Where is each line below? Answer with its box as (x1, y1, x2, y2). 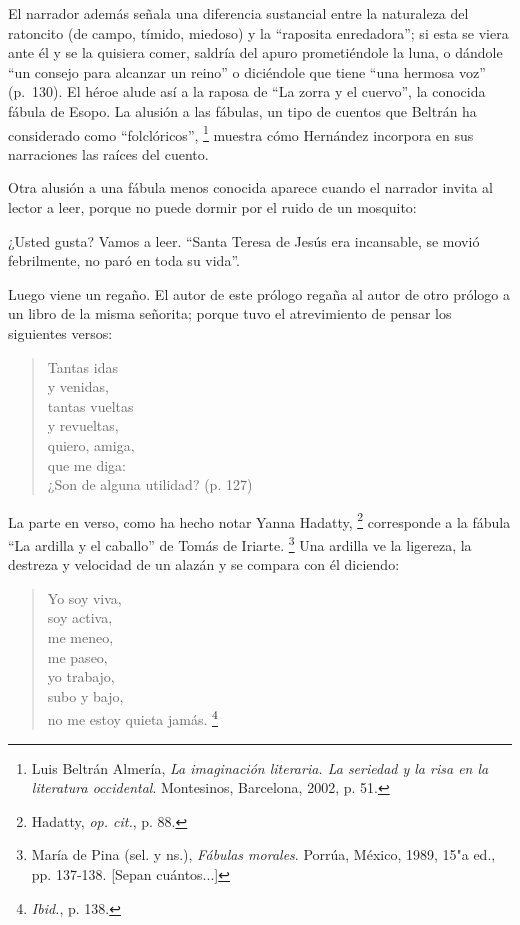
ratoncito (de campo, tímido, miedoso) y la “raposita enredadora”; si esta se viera (8, 22, 509, 43)
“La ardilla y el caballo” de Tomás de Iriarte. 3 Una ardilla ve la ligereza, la (8, 531, 472, 555)
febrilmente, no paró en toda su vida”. (8, 250, 240, 271)
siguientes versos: (8, 322, 113, 343)
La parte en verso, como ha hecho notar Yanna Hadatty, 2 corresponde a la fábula (8, 508, 511, 532)
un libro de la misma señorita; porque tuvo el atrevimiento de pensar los (8, 303, 452, 324)
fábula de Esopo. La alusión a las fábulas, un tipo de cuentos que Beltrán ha (8, 100, 477, 121)
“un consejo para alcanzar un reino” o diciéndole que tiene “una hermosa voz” (8, 61, 486, 82)
